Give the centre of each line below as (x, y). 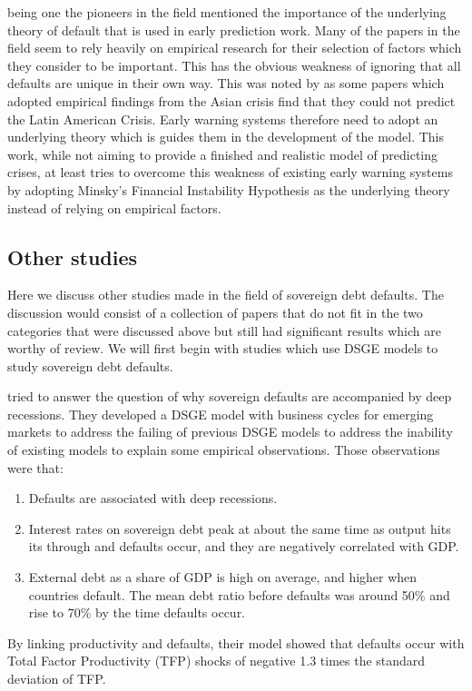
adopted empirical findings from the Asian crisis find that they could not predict (231, 100)
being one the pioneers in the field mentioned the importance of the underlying (227, 12)
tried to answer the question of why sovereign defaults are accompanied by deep (230, 396)
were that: (35, 467)
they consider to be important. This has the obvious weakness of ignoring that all (234, 65)
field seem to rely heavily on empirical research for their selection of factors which (235, 48)
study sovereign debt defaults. (90, 365)
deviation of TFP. (57, 679)
